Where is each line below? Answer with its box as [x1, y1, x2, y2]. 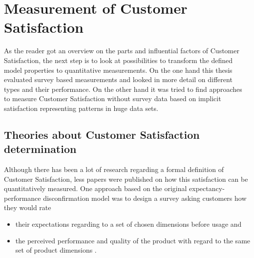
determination [4, 141, 77, 156]
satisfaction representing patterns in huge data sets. [4, 103, 158, 113]
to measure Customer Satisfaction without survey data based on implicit [4, 93, 221, 104]
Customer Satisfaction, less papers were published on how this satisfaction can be [4, 173, 248, 184]
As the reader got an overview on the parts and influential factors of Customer [4, 45, 239, 56]
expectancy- [189, 183, 225, 193]
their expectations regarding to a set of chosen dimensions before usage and [15, 219, 242, 229]
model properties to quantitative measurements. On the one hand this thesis [4, 64, 233, 75]
